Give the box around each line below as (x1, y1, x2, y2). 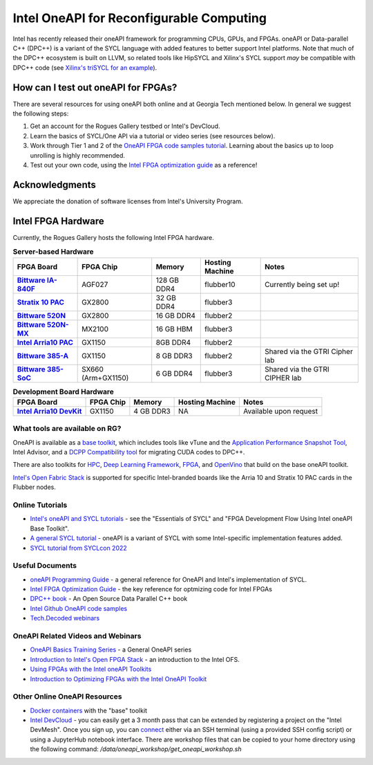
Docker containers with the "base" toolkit (30, 706, 148, 715)
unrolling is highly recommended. (30, 151, 126, 159)
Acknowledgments (12, 178, 97, 190)
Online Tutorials (12, 500, 68, 510)
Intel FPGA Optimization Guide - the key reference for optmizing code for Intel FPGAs (30, 585, 273, 593)
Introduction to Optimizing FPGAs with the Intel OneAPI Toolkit (30, 674, 207, 683)
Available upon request (242, 406, 318, 416)
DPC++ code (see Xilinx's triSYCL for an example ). (12, 63, 157, 72)
